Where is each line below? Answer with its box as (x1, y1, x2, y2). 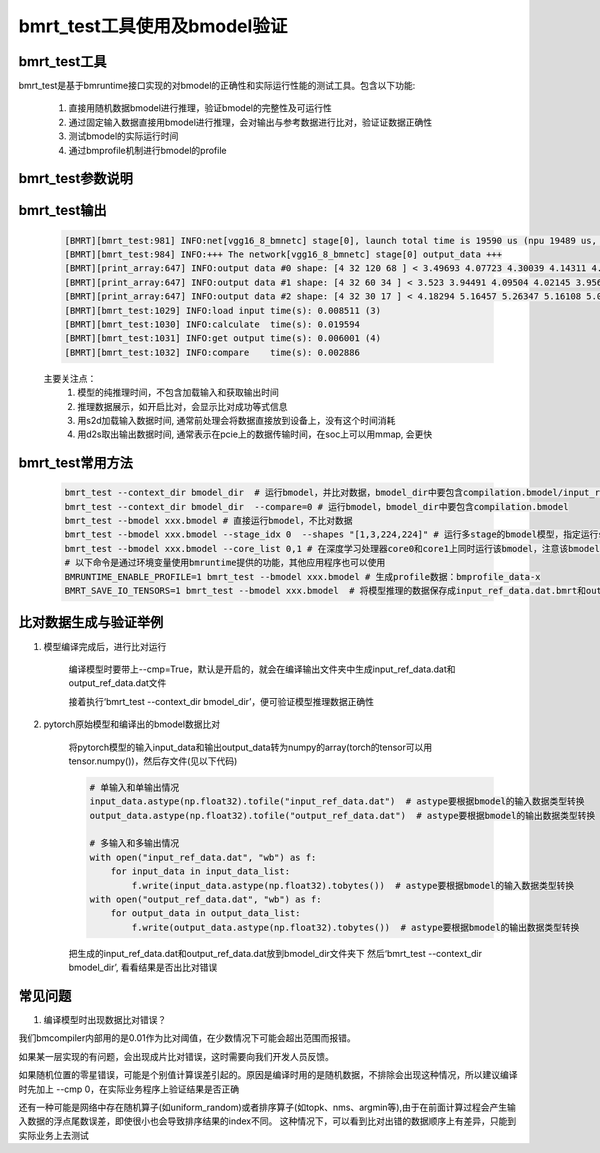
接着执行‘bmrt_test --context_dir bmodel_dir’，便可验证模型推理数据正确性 (68, 695, 375, 707)
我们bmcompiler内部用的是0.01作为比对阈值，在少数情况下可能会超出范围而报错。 (18, 1032, 356, 1044)
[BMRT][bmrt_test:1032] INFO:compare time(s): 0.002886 (64, 346, 360, 358)
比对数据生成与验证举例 (18, 614, 164, 631)
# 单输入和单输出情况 (89, 781, 180, 793)
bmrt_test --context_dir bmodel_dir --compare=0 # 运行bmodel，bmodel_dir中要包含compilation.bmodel (64, 501, 569, 512)
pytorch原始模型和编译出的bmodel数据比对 (43, 718, 220, 730)
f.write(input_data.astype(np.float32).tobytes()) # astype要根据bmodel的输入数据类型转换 (131, 880, 575, 891)
